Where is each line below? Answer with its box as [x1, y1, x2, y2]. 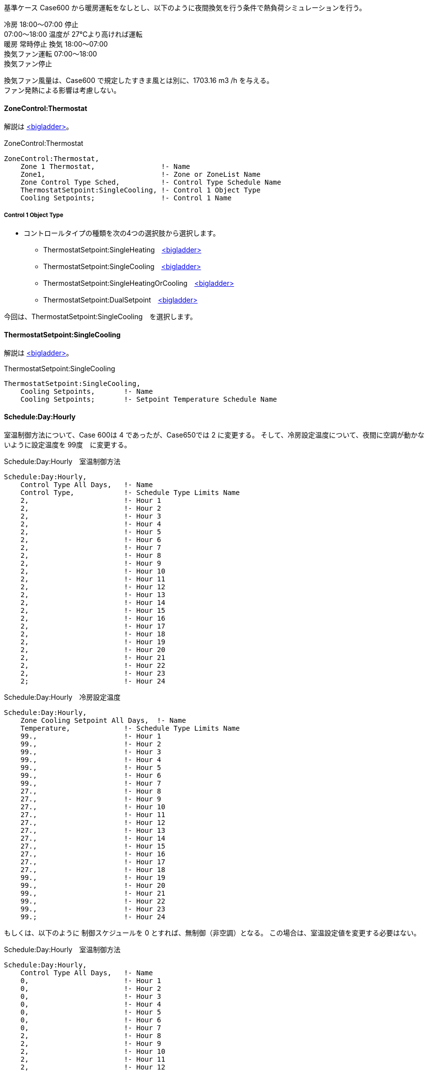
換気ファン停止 [4, 59, 52, 68]
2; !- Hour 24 [20, 677, 165, 686]
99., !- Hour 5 [20, 764, 161, 772]
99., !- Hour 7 [20, 779, 161, 788]
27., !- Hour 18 [20, 866, 165, 874]
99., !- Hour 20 [20, 881, 165, 890]
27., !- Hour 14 [20, 834, 165, 843]
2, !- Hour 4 [20, 520, 161, 528]
